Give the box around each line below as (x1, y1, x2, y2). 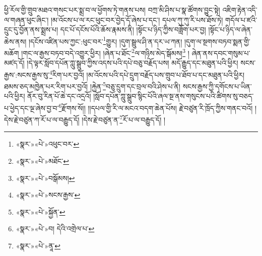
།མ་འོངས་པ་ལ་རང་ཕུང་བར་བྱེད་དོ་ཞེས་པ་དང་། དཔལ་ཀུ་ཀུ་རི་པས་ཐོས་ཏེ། (50, 14, 223, 25)
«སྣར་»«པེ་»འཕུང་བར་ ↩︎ (16, 139, 80, 149)
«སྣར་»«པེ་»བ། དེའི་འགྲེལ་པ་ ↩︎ (16, 223, 95, 234)
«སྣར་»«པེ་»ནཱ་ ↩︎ (16, 240, 60, 251)
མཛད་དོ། (4, 57, 25, 68)
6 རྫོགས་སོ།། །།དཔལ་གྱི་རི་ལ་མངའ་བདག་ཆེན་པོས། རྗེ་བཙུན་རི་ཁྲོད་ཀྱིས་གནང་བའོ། (58, 101, 253, 113)
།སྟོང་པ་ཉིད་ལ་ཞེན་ (208, 24, 252, 35)
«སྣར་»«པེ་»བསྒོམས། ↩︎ (16, 172, 75, 183)
